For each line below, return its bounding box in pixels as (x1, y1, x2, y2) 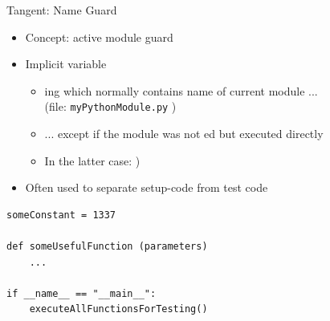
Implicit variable (25, 55, 107, 72)
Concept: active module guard (25, 28, 173, 45)
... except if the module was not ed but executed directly (44, 125, 324, 142)
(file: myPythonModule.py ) (44, 98, 177, 115)
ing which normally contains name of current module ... (44, 82, 318, 99)
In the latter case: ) (44, 152, 141, 169)
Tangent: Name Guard (6, 2, 117, 18)
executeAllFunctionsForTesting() (29, 303, 208, 315)
